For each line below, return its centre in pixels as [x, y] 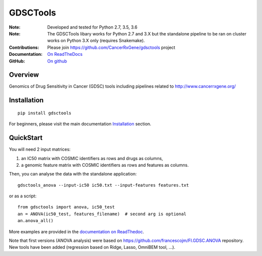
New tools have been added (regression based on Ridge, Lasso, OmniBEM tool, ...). [92, 247]
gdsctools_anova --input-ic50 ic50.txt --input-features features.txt [103, 185]
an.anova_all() [36, 221]
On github [57, 61]
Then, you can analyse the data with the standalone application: [73, 174]
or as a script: [23, 196]
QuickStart [26, 138]
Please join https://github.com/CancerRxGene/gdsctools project [111, 47]
